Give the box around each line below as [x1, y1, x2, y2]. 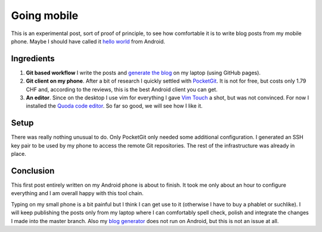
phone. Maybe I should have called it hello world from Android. [11, 37, 165, 45]
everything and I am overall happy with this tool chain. [11, 190, 144, 197]
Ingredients [11, 54, 55, 64]
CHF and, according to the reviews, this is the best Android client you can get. [26, 86, 218, 93]
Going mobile [11, 9, 79, 22]
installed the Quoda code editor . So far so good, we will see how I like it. [26, 102, 203, 109]
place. [11, 151, 27, 158]
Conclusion [11, 165, 55, 175]
